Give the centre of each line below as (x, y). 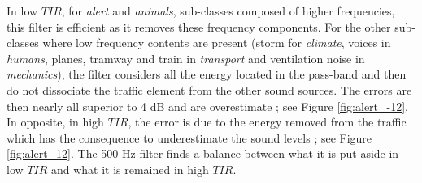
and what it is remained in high (130, 169)
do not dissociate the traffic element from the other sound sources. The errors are (209, 89)
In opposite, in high (55, 122)
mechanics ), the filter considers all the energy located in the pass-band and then (207, 74)
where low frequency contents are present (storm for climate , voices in (217, 43)
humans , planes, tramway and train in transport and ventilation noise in (186, 58)
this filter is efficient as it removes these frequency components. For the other (199, 26)
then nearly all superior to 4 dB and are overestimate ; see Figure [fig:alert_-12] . (208, 106)
